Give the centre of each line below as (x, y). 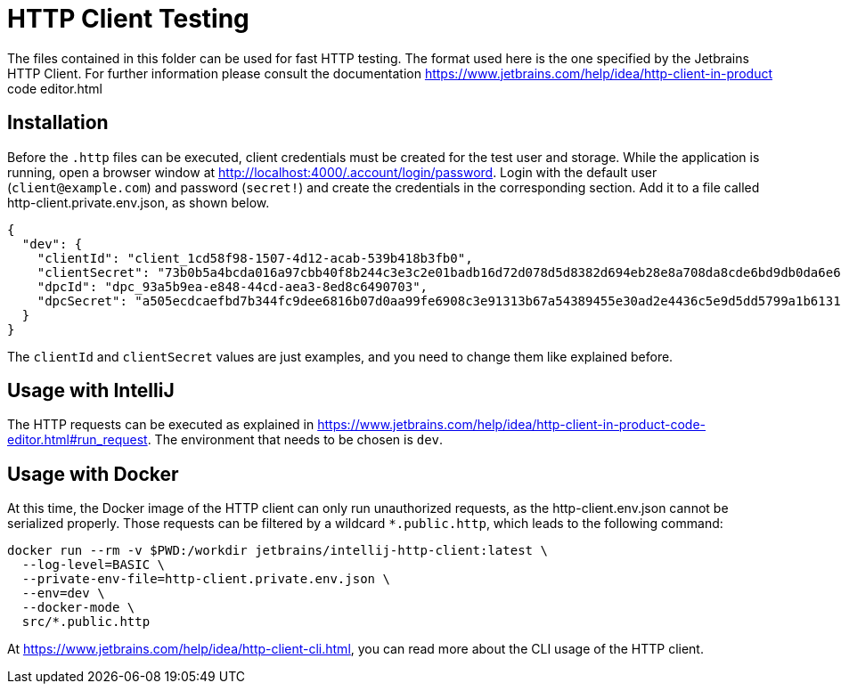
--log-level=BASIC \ (94, 565)
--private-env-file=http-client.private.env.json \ (206, 579)
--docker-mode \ (78, 608)
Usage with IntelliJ (91, 391)
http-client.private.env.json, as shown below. (139, 202)
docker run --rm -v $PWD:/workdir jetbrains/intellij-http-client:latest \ (278, 551)
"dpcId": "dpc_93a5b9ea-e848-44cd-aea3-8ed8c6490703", (233, 286)
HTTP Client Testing (128, 19)
